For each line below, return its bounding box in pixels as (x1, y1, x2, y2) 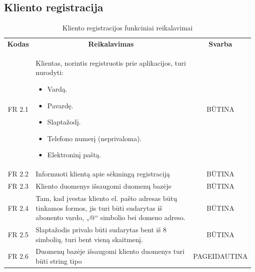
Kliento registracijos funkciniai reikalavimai (62, 23, 193, 33)
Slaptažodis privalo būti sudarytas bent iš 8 (35, 224, 167, 235)
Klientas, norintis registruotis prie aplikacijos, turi (35, 57, 186, 68)
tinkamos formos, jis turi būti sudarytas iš (35, 202, 162, 213)
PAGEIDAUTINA (193, 251, 248, 261)
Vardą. (47, 84, 68, 94)
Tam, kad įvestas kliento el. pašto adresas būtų (35, 193, 177, 203)
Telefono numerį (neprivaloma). (47, 133, 142, 143)
